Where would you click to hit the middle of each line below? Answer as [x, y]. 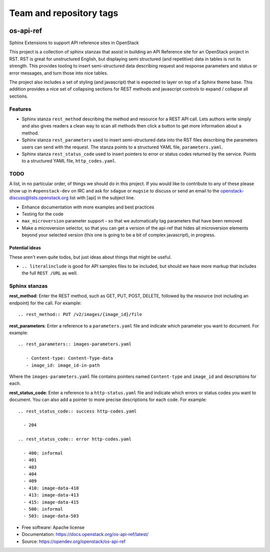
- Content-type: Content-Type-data [69, 358]
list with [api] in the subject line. [102, 198]
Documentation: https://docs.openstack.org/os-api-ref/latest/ [85, 534]
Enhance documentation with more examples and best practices [88, 207]
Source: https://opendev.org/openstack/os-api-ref [74, 541]
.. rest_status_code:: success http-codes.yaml [77, 411]
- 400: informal [43, 453]
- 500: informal [43, 509]
